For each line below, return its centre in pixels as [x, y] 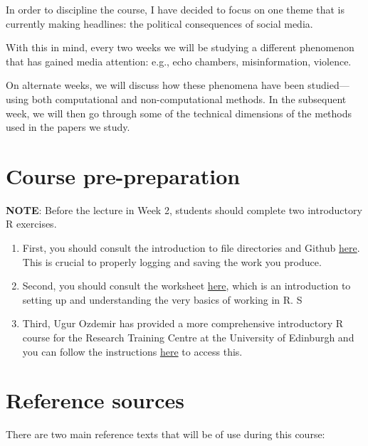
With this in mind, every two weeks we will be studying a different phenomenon [180, 47]
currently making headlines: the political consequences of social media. [159, 23]
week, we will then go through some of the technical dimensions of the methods [179, 113]
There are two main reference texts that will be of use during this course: [165, 434]
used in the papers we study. [68, 127]
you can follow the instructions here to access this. [132, 351]
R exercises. [31, 224]
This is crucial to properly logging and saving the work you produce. [172, 261]
